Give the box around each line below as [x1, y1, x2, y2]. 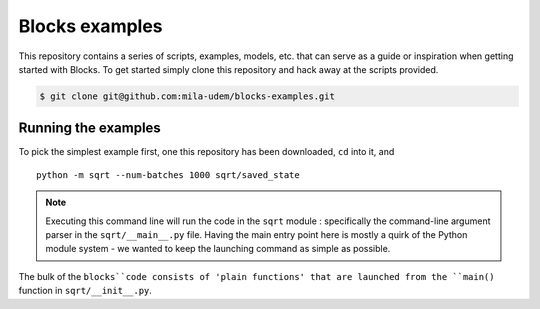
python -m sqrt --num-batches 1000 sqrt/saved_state [36, 169, 300, 180]
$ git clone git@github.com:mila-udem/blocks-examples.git [39, 90, 335, 102]
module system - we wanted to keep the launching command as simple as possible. [45, 243, 391, 255]
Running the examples [18, 120, 162, 137]
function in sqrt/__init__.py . [18, 285, 152, 297]
